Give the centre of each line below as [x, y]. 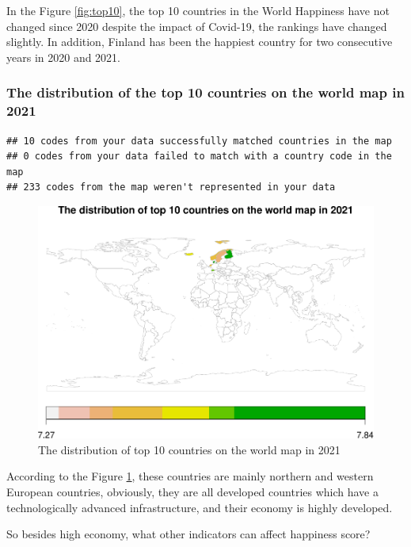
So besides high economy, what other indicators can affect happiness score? [188, 534]
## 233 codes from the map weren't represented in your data [171, 187]
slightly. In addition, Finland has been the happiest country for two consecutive [200, 42]
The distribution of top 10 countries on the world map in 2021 [189, 449]
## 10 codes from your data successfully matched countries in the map [199, 141]
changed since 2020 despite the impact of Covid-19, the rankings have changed [197, 26]
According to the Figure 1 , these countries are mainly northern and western [190, 476]
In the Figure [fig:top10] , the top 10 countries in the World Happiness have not [198, 10]
